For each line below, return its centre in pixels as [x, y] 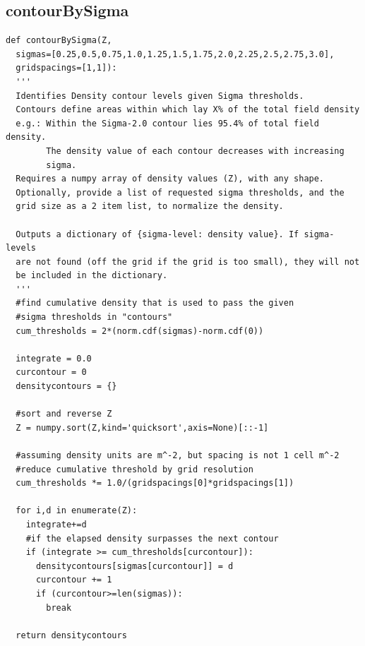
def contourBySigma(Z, [59, 41]
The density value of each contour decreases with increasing [195, 151]
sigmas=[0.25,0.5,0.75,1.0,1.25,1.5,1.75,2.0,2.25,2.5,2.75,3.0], [175, 54]
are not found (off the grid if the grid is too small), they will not [188, 262]
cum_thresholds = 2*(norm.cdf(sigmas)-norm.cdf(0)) [140, 331]
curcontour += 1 [74, 580]
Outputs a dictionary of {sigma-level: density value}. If [157, 234]
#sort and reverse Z [64, 414]
